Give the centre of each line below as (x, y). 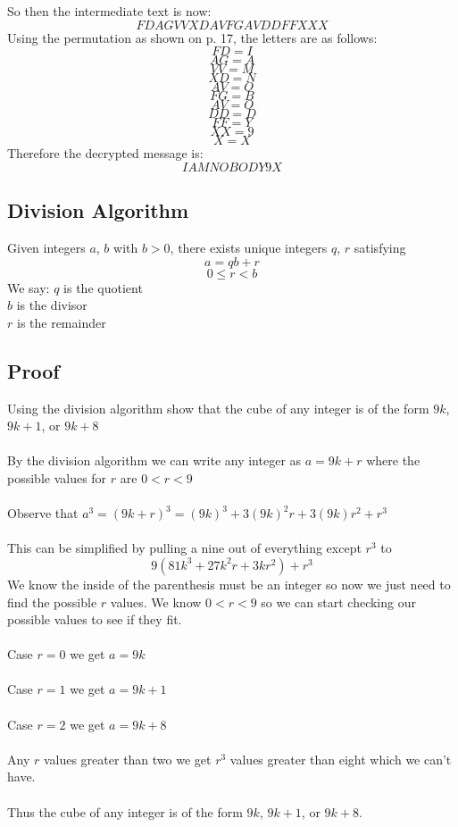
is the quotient (103, 287)
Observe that (43, 513)
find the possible (52, 601)
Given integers (46, 247)
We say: (29, 287)
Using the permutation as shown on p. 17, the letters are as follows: (192, 37)
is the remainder (61, 322)
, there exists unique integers (249, 247)
